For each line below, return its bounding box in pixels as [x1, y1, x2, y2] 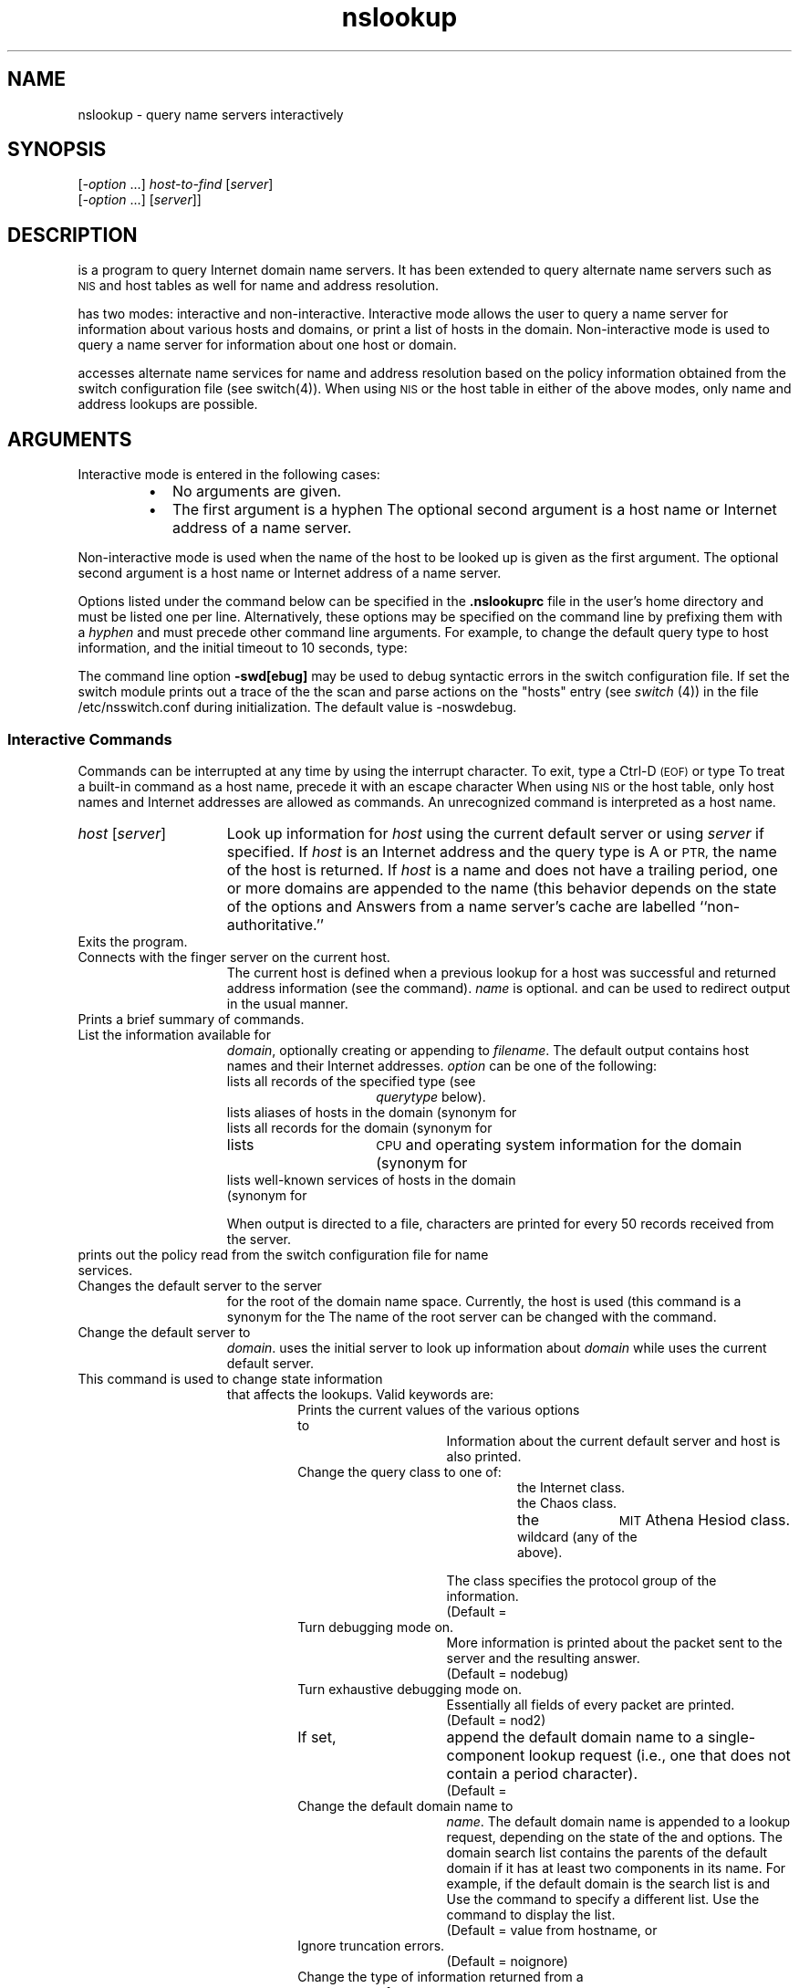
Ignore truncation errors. [297, 1937, 445, 1953]
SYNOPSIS [7, 138, 107, 162]
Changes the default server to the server [78, 1277, 322, 1293]
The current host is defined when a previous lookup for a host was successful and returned [226, 964, 776, 980]
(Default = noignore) [446, 1952, 568, 1969]
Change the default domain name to [297, 1797, 514, 1814]
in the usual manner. [226, 995, 348, 1011]
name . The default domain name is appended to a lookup [446, 1813, 791, 1829]
